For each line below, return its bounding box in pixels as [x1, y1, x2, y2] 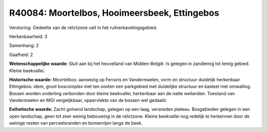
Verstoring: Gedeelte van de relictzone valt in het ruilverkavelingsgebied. [9, 25, 158, 31]
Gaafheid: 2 [9, 52, 33, 58]
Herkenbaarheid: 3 [9, 33, 47, 39]
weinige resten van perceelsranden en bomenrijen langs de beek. [9, 120, 143, 126]
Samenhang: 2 [9, 42, 39, 49]
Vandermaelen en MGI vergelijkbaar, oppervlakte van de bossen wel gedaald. [9, 98, 167, 103]
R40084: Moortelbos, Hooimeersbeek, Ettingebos [9, 7, 220, 18]
